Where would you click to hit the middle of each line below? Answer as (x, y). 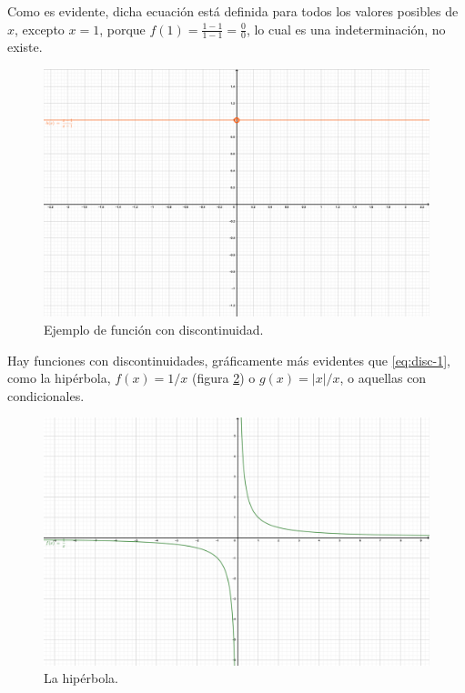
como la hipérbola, (59, 378)
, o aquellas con (383, 378)
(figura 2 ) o (223, 378)
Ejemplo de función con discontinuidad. (154, 330)
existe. (25, 47)
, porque (122, 29)
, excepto (40, 29)
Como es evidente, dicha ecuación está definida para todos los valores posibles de (233, 11)
